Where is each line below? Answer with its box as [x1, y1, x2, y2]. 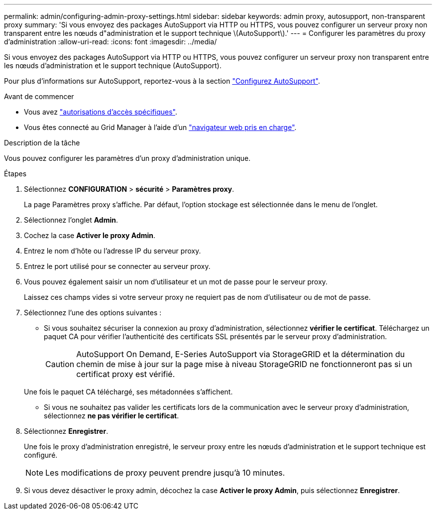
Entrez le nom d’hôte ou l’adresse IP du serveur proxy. [24, 247, 201, 255]
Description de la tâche [4, 138, 80, 147]
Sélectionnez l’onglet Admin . [24, 216, 118, 224]
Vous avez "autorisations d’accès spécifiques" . [24, 108, 178, 116]
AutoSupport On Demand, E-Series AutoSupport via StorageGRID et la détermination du [76, 349, 405, 359]
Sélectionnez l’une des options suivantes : [24, 308, 162, 317]
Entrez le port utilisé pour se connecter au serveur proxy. [24, 262, 211, 270]
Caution [45, 359, 75, 369]
